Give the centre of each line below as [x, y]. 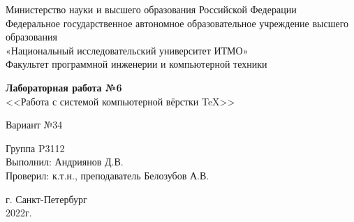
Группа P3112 [35, 148]
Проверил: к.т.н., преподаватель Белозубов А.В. [108, 175]
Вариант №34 [34, 125]
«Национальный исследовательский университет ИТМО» [127, 50]
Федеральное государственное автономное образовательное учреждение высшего [177, 23]
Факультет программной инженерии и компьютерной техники [137, 64]
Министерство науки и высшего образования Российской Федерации [151, 9]
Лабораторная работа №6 [64, 87]
